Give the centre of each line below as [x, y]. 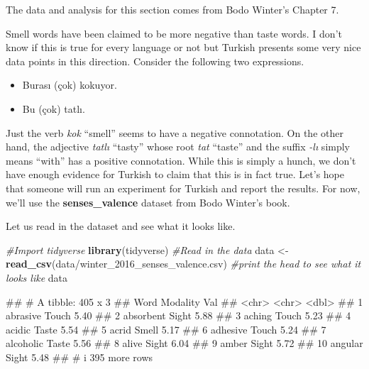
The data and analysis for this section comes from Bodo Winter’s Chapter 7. [172, 9]
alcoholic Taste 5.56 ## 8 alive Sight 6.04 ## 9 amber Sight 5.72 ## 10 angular [184, 343]
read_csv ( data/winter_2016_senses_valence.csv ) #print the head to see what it [183, 264]
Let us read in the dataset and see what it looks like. [121, 226]
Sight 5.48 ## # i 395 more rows [79, 357]
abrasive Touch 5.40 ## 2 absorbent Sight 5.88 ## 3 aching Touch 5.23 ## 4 [178, 315]
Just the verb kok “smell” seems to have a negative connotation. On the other [175, 132]
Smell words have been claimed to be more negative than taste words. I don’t [174, 33]
